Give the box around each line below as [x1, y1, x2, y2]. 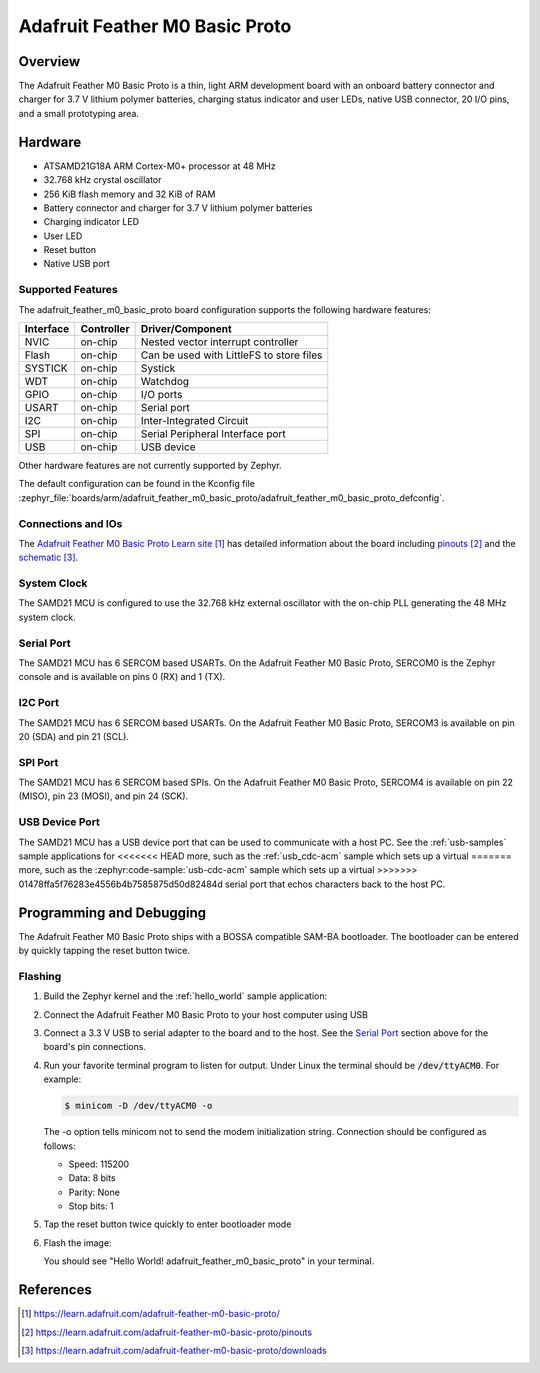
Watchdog [140, 375, 190, 389]
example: [43, 1073, 82, 1085]
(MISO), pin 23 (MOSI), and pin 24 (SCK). [18, 790, 189, 802]
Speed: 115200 [68, 1158, 130, 1170]
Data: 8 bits [68, 1172, 116, 1184]
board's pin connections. [43, 1041, 147, 1053]
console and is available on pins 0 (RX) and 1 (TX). [18, 671, 226, 683]
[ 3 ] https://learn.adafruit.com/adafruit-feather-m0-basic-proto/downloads [21, 1344, 327, 1356]
